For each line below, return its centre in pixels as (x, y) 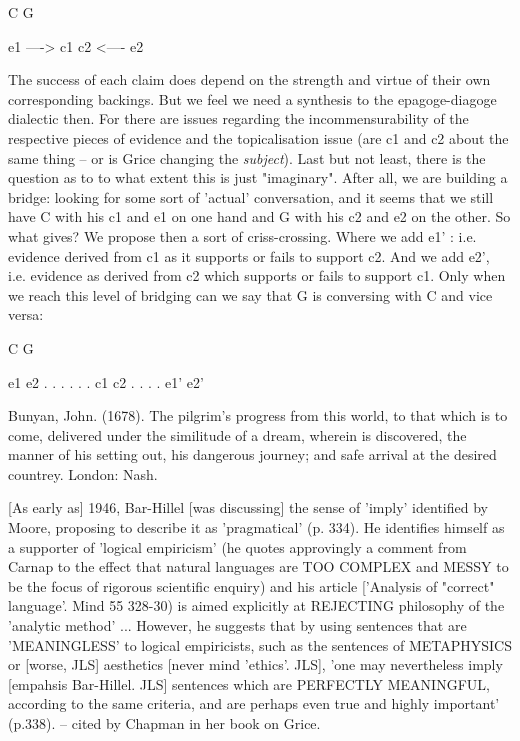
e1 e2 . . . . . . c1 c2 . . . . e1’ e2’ (106, 381)
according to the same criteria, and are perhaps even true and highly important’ (254, 703)
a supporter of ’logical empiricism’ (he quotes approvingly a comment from (237, 546)
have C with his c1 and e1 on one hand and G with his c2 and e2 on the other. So (259, 216)
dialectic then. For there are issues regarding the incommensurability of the (238, 118)
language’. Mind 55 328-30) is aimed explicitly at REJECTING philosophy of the (256, 605)
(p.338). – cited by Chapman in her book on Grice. (164, 723)
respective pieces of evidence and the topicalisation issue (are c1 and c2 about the (258, 137)
